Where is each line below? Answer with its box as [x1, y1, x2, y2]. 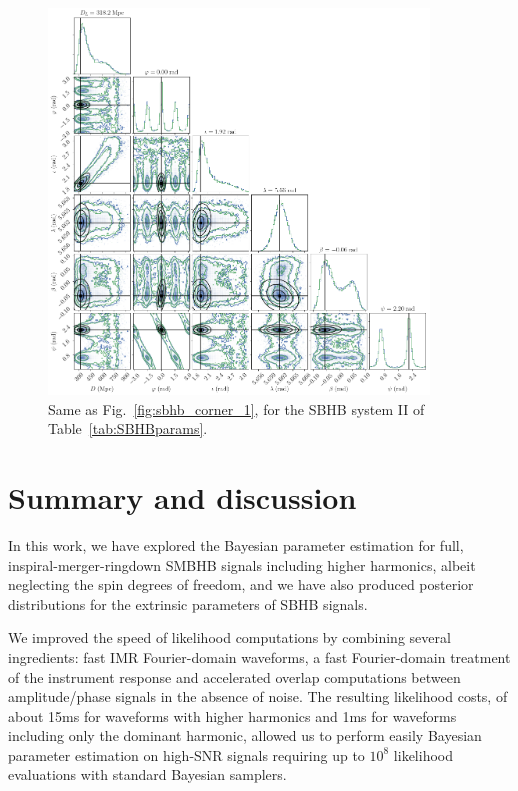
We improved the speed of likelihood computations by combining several [8, 627, 451, 648]
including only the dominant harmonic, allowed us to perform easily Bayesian [8, 725, 482, 746]
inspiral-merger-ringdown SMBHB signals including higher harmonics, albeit [8, 554, 476, 575]
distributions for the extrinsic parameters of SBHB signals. [8, 593, 368, 614]
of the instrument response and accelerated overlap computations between [8, 666, 461, 687]
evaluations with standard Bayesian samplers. [8, 764, 287, 785]
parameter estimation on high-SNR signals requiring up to [8, 744, 365, 765]
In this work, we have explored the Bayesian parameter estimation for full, [8, 534, 464, 555]
